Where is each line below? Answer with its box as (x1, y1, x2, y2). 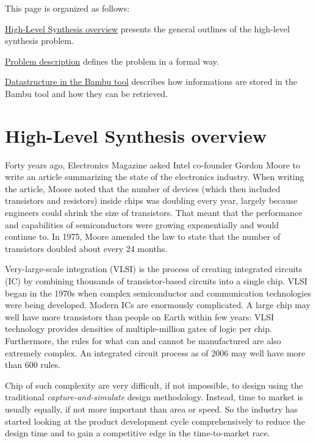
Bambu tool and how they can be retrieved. (5, 87, 168, 99)
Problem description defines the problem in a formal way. (5, 54, 219, 67)
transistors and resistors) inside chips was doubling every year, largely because (5, 194, 298, 207)
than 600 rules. (5, 358, 61, 371)
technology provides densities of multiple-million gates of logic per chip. (5, 322, 272, 335)
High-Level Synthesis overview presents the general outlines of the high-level (5, 22, 290, 35)
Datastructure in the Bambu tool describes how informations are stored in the (5, 75, 297, 88)
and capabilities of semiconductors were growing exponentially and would (5, 218, 279, 231)
